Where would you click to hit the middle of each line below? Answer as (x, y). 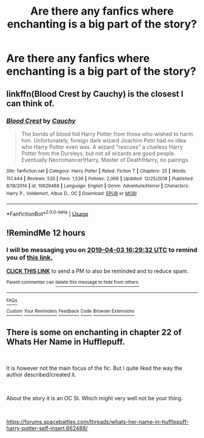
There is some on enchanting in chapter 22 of (94, 332)
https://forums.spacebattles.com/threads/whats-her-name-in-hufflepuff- (98, 422)
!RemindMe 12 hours (46, 233)
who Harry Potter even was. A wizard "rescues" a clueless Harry (102, 147)
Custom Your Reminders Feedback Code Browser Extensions (70, 311)
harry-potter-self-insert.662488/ (47, 428)
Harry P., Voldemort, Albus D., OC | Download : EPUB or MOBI (72, 193)
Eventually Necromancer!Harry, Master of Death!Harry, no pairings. (105, 160)
